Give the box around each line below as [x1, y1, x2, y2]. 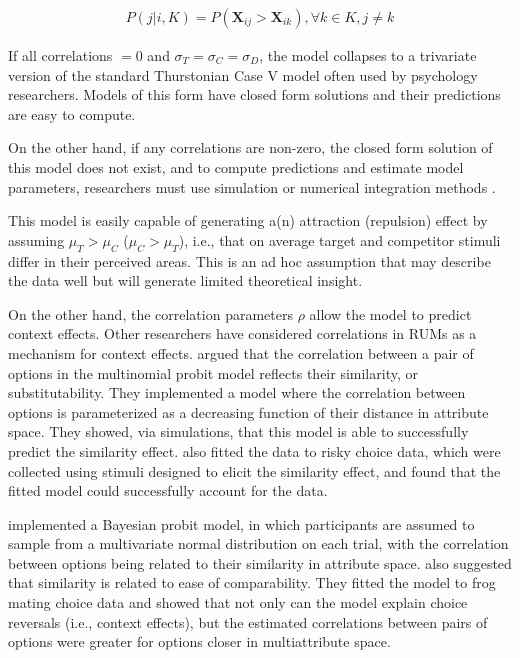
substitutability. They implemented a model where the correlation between [8, 382, 466, 403]
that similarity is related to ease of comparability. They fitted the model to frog [8, 572, 496, 593]
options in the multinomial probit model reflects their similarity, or [8, 362, 418, 383]
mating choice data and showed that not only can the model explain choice [8, 592, 468, 613]
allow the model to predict [309, 303, 472, 324]
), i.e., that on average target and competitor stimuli [178, 229, 501, 250]
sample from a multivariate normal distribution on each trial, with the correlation [8, 533, 509, 554]
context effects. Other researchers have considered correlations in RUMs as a [8, 323, 477, 344]
